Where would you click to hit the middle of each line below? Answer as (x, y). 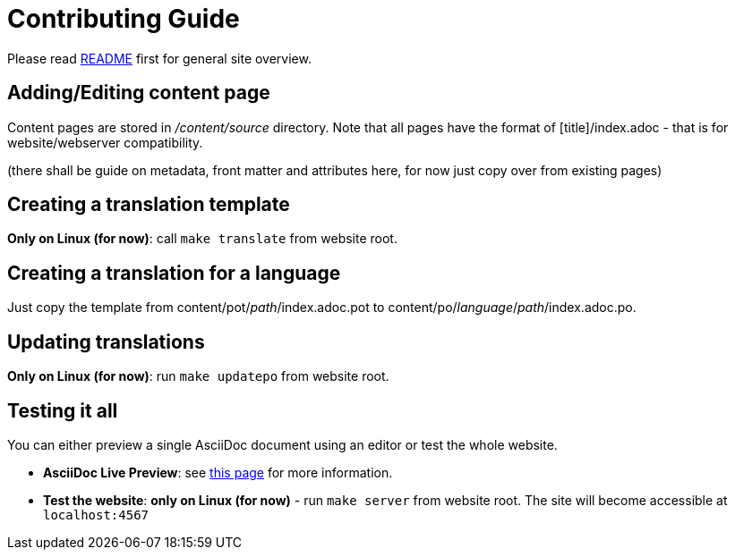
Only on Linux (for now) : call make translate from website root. (202, 239)
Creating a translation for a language (174, 273)
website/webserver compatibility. (105, 142)
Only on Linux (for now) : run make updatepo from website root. (198, 376)
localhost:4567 (96, 515)
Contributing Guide (124, 19)
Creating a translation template (149, 205)
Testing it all (63, 410)
